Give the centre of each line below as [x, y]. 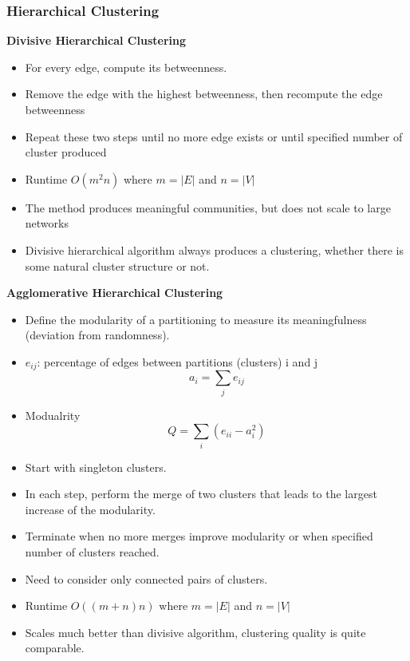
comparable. [55, 648]
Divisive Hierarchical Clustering [96, 40]
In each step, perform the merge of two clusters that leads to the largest [201, 494]
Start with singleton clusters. [96, 467]
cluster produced [66, 152]
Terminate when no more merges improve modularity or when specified [199, 536]
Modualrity [53, 415]
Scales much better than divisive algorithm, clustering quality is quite [195, 632]
